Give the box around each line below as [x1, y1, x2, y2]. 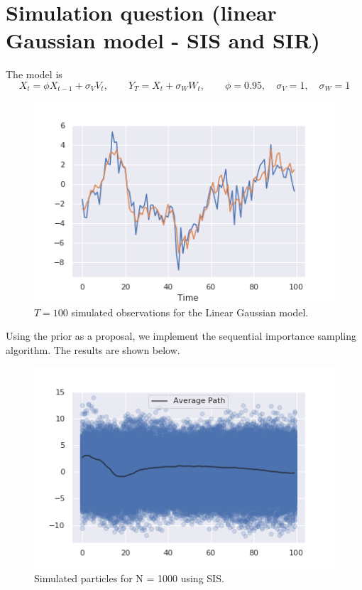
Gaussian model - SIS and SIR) [6, 26, 320, 55]
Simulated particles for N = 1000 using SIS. [34, 570, 224, 585]
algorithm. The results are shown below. [6, 342, 180, 357]
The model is [6, 67, 62, 82]
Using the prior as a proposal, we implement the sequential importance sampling [6, 328, 357, 343]
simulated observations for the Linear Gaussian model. [71, 304, 309, 319]
